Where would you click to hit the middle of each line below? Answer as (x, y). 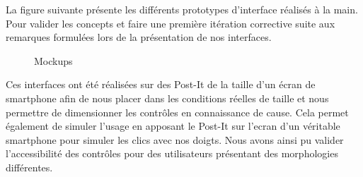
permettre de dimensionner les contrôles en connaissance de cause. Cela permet (177, 112)
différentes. (29, 167)
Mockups (53, 60)
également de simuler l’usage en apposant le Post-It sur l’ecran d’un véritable (173, 126)
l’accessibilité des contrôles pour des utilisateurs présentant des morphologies (172, 153)
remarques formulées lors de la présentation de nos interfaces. (139, 37)
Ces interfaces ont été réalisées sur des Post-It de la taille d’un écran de (161, 84)
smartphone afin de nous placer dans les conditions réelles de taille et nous (167, 98)
